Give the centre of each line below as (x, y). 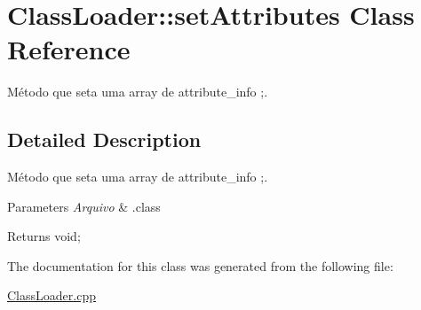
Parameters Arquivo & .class (84, 206)
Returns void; (44, 236)
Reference (69, 49)
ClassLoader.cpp (52, 295)
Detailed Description (104, 139)
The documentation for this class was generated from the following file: (200, 265)
